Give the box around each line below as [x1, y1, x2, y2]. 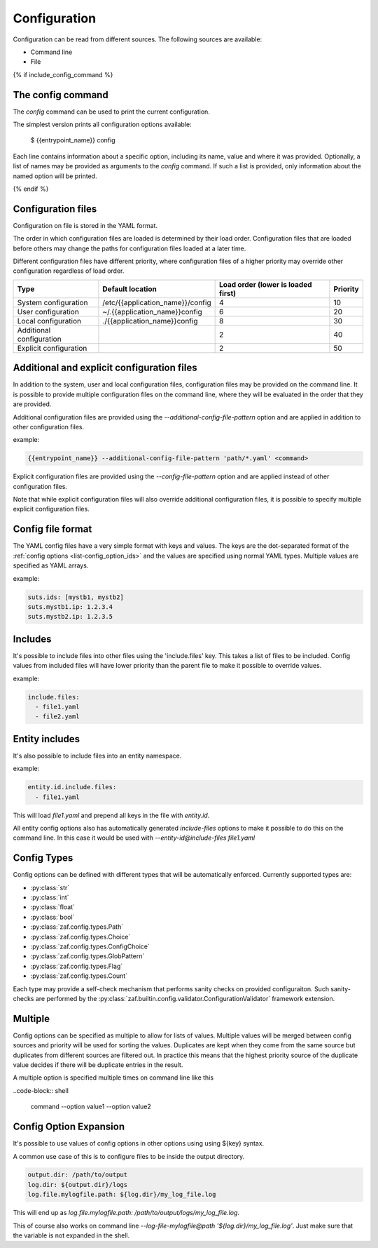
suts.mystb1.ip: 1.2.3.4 [27, 603, 113, 610]
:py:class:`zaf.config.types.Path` [30, 922, 124, 931]
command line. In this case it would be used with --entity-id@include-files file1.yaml [13, 833, 255, 842]
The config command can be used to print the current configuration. [13, 107, 210, 116]
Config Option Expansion [13, 1121, 125, 1133]
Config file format [13, 523, 92, 535]
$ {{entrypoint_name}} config [30, 136, 115, 145]
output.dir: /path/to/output [27, 1171, 128, 1179]
